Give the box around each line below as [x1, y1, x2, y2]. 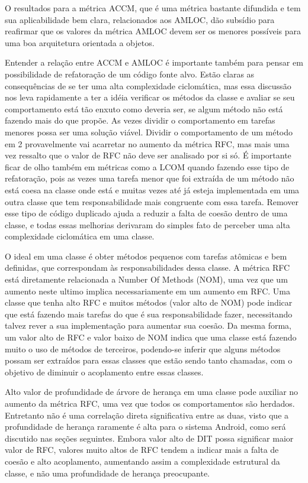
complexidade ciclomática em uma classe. [5, 230, 155, 242]
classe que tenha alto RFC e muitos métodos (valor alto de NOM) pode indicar [5, 296, 293, 309]
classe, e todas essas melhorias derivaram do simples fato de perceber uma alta [5, 218, 290, 231]
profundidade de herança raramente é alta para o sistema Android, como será [5, 420, 286, 433]
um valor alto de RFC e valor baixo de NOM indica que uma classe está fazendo [5, 331, 297, 343]
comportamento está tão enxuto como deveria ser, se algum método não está [5, 102, 283, 115]
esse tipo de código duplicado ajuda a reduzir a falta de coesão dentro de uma [5, 207, 288, 219]
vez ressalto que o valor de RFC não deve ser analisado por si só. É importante [5, 149, 291, 161]
